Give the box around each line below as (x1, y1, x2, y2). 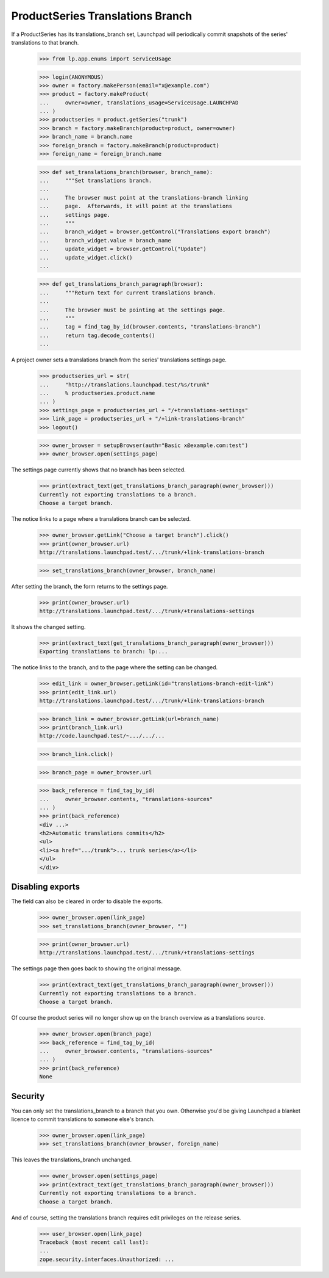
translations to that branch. (11, 38, 79, 46)
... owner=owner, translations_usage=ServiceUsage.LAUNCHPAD (39, 99, 239, 106)
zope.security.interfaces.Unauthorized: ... (39, 1255, 175, 1263)
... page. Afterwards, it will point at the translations (39, 203, 233, 210)
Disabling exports (11, 882, 80, 892)
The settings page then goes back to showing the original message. (11, 965, 182, 972)
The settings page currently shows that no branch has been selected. (11, 466, 186, 473)
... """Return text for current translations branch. (39, 289, 216, 296)
